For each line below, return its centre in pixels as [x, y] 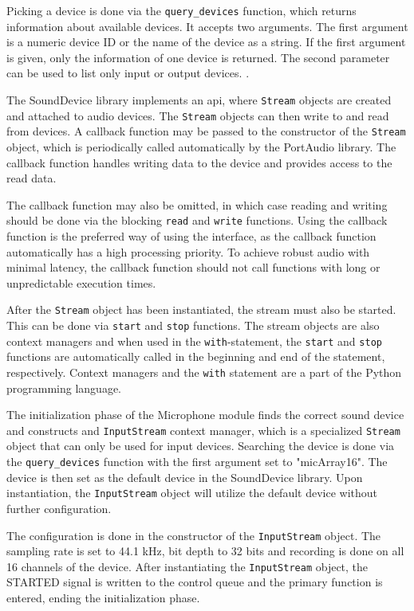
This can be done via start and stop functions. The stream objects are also [193, 325]
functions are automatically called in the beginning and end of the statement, [196, 356]
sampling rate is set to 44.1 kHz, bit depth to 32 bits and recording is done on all [205, 551]
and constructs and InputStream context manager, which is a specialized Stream [203, 430]
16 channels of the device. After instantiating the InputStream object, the [187, 566]
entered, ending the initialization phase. [103, 598]
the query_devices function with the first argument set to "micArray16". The [197, 462]
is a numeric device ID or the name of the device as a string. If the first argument [206, 42]
